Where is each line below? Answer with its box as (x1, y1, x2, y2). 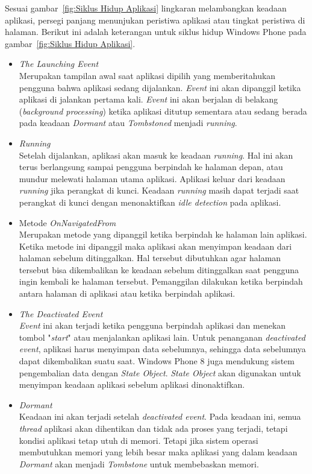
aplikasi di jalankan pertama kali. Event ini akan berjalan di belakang (19, 93, 278, 106)
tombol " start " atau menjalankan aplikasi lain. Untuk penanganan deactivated (19, 330, 305, 343)
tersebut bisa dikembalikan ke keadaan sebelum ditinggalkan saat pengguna (19, 263, 299, 276)
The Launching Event (19, 57, 99, 70)
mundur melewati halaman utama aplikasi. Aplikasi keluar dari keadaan (19, 172, 285, 185)
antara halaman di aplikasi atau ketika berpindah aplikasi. (19, 287, 236, 300)
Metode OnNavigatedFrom (19, 216, 116, 229)
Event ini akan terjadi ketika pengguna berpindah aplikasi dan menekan (19, 319, 286, 332)
